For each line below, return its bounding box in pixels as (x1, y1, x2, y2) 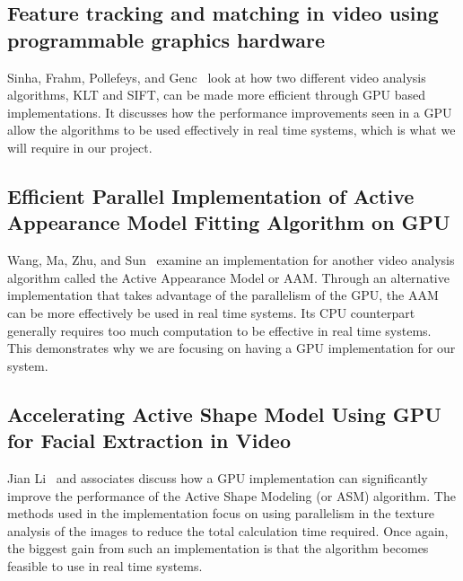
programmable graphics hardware (7, 25, 326, 53)
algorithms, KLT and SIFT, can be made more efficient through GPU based (7, 85, 426, 104)
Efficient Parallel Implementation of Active (7, 181, 415, 209)
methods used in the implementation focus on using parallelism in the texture (7, 504, 435, 523)
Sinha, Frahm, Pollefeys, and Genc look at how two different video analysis (7, 67, 426, 86)
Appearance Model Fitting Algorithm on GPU (7, 208, 450, 236)
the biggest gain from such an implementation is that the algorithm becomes (7, 539, 429, 558)
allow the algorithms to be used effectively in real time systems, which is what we (7, 120, 456, 139)
